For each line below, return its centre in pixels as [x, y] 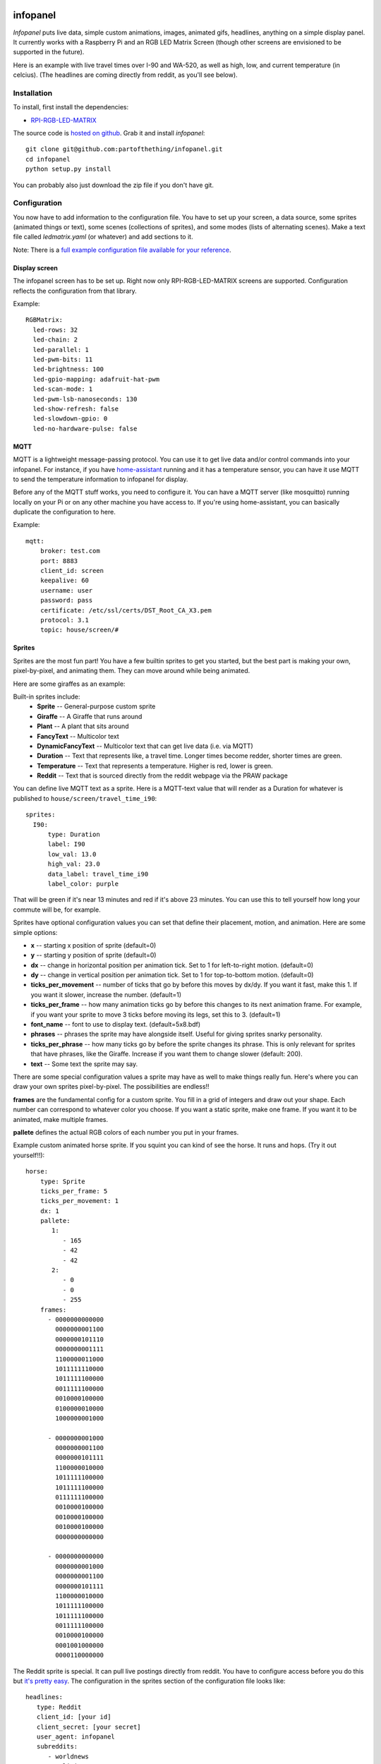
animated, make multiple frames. [61, 1119]
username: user [66, 590]
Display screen [35, 267]
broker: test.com [70, 551]
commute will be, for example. [57, 910]
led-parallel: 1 [61, 350]
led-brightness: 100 [68, 369]
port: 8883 [59, 561]
